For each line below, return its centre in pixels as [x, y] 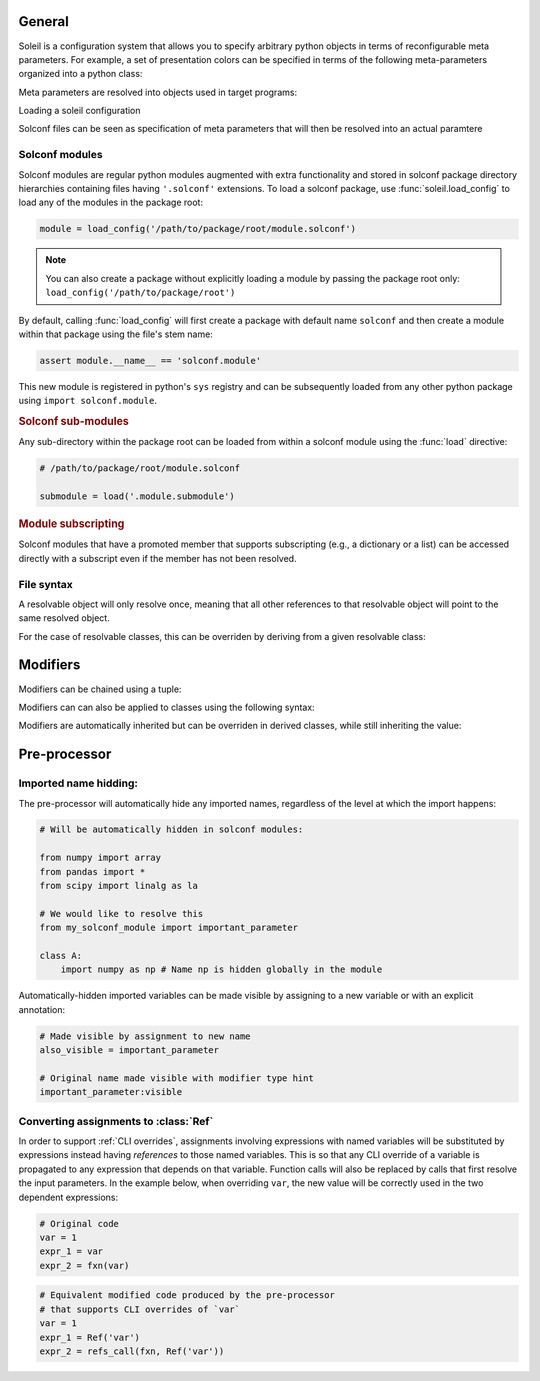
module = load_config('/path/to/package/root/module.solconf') [198, 229]
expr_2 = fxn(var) [84, 1265]
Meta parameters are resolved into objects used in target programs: [158, 92]
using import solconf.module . [87, 401]
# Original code [79, 1223]
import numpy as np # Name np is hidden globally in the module [221, 969]
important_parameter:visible [111, 1092]
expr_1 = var [71, 1251]
